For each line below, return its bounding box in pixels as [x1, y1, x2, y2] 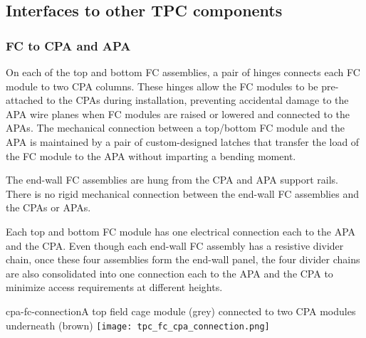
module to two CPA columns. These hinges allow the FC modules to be [6, 78, 318, 93]
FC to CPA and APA [6, 36, 131, 54]
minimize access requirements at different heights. [6, 280, 223, 295]
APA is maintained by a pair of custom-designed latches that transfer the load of [6, 134, 360, 149]
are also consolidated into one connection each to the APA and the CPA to [6, 265, 333, 280]
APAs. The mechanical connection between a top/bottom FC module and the [6, 120, 345, 135]
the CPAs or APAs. [6, 200, 91, 215]
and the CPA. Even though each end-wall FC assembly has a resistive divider [6, 238, 344, 253]
